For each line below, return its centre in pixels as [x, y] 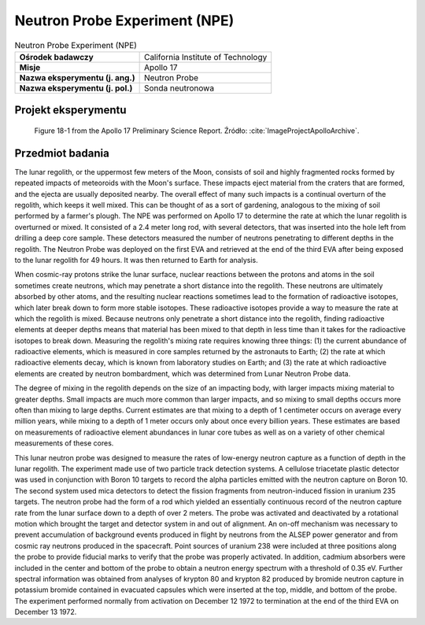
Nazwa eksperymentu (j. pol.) [76, 88]
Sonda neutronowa [179, 88]
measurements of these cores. [64, 443]
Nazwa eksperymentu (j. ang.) [77, 77]
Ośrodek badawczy [56, 57]
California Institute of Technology [205, 57]
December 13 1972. [46, 612]
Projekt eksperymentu [70, 110]
